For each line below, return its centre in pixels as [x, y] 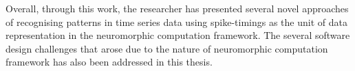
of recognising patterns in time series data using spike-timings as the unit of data [176, 22]
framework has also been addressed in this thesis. [109, 62]
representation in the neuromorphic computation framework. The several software [178, 35]
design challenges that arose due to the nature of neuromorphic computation [167, 48]
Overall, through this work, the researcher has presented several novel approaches [177, 8]
